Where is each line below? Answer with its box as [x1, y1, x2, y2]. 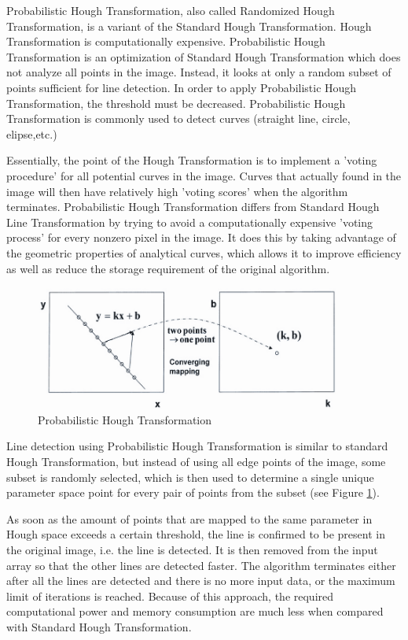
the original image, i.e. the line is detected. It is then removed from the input [6, 542, 378, 558]
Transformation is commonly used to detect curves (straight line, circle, [6, 110, 351, 127]
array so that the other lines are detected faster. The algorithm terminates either [6, 557, 396, 573]
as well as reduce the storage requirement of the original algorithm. [6, 260, 330, 276]
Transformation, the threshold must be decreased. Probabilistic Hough [6, 94, 346, 111]
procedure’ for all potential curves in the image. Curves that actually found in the [6, 167, 402, 183]
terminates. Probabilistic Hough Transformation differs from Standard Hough [6, 198, 380, 215]
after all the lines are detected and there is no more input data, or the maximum [6, 572, 395, 589]
